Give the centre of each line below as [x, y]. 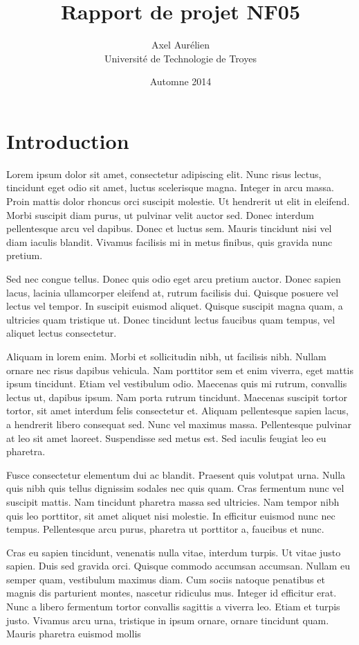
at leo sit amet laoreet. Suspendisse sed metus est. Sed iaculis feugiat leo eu [166, 438]
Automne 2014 [181, 81]
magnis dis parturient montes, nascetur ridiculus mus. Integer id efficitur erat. [172, 593]
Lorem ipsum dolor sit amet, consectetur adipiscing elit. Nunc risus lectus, [164, 174]
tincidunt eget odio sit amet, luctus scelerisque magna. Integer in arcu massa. [170, 187]
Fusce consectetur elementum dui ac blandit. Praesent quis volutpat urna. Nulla [176, 474]
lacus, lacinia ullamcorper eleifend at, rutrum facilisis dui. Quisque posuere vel [173, 292]
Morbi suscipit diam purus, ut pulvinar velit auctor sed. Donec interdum [160, 214]
